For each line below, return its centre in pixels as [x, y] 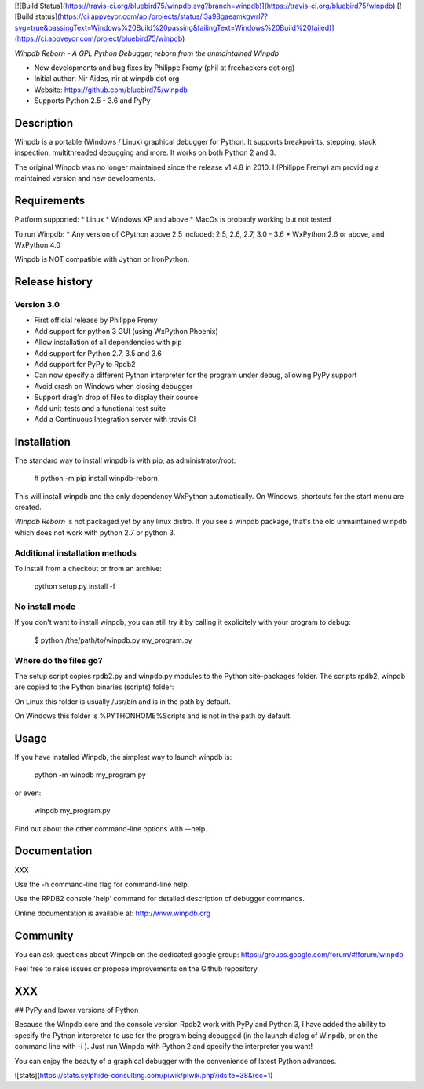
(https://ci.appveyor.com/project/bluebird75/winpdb [99, 38]
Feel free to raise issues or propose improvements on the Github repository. [137, 969]
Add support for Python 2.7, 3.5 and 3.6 [98, 353]
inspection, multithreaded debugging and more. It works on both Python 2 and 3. [145, 152]
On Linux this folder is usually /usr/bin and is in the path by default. [122, 701]
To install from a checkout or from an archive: [88, 568]
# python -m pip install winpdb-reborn [96, 478]
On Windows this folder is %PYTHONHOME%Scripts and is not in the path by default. [153, 716]
